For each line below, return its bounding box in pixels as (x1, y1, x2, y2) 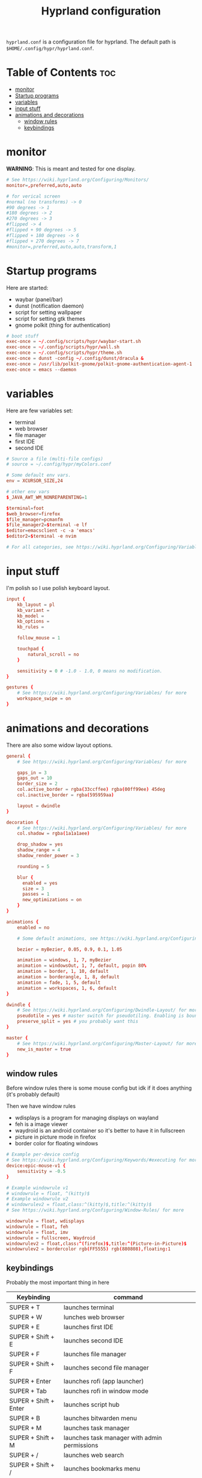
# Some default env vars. (6, 472, 71, 479)
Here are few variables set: (6, 407, 73, 414)
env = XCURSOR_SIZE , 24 (6, 478, 63, 484)
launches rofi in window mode (63, 1387, 148, 1395)
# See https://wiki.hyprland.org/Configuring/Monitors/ (6, 177, 149, 183)
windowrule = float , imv (6, 1229, 69, 1235)
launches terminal (63, 1303, 114, 1312)
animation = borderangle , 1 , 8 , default (17, 974, 120, 980)
